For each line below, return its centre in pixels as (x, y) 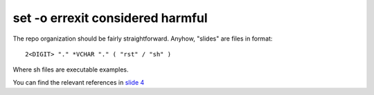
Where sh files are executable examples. (71, 70)
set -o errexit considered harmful (110, 18)
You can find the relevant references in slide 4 (79, 82)
